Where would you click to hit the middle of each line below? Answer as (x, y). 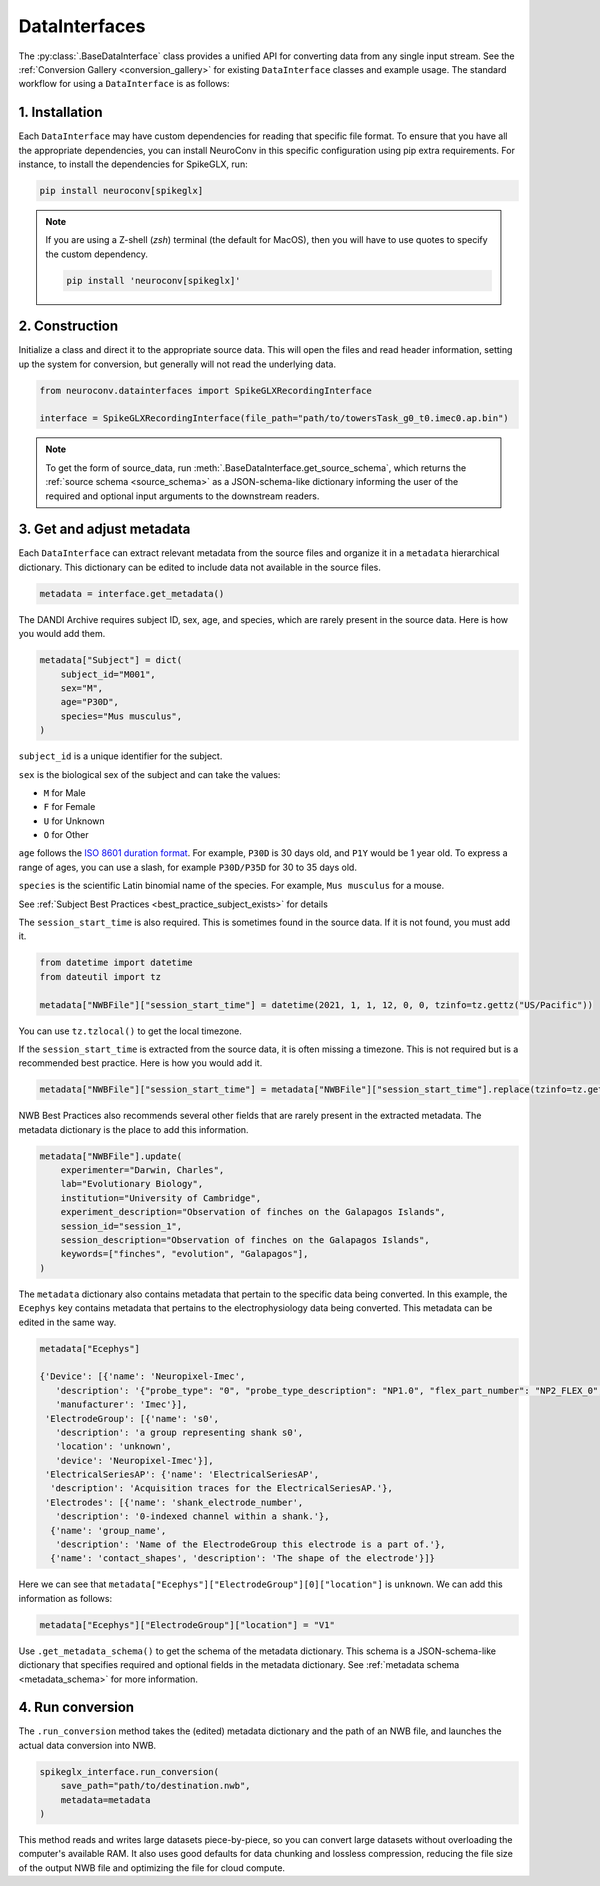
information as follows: (65, 1598)
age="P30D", (90, 702)
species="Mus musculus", (121, 716)
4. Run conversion (76, 1707)
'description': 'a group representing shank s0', (179, 1432)
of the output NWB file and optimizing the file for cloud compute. (151, 1867)
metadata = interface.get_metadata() (132, 593)
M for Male (64, 792)
